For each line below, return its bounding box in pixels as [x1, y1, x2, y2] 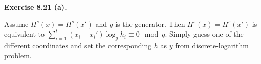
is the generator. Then [115, 18, 185, 29]
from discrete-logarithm [175, 40, 249, 50]
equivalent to [4, 28, 45, 39]
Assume [4, 18, 29, 29]
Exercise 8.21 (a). [4, 2, 67, 12]
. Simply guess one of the [165, 28, 244, 39]
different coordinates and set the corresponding [4, 40, 152, 50]
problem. [4, 50, 32, 60]
